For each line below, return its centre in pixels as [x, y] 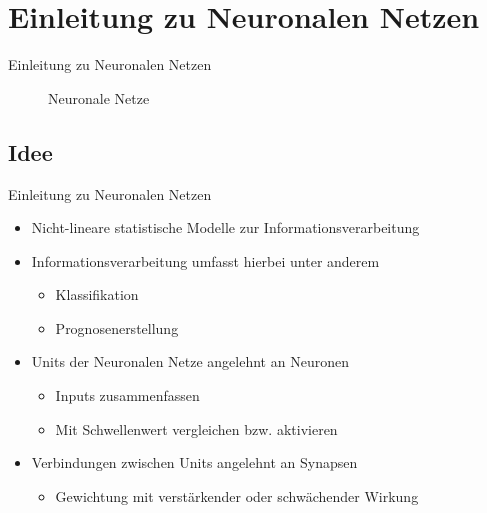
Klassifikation [97, 294]
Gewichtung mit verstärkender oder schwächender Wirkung [237, 495]
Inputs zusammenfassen [127, 395]
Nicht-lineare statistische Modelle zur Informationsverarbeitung [225, 227]
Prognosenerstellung [117, 327]
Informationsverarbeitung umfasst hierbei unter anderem [205, 260]
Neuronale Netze [99, 97]
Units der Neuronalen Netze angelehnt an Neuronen [190, 361]
